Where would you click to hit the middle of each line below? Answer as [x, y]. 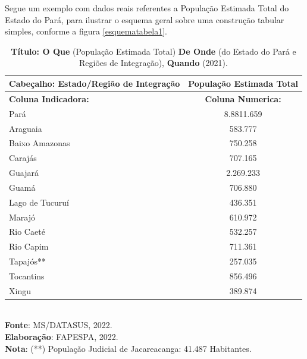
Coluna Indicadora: [49, 98]
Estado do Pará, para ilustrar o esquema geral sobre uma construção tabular [145, 19]
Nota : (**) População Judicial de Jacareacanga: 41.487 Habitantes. [128, 348]
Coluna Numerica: [243, 98]
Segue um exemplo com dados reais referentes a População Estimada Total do [147, 8]
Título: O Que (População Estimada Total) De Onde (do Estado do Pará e [153, 51]
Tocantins [27, 275]
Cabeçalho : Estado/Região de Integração [95, 83]
